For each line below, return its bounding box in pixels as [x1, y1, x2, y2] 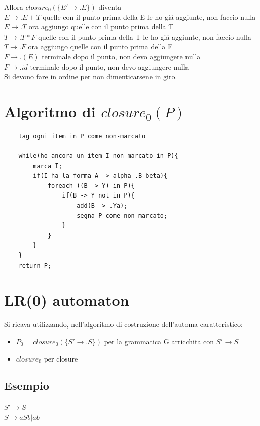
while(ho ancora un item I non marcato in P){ [18, 152, 178, 160]
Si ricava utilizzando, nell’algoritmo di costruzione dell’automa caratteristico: [4, 319, 243, 330]
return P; [18, 261, 52, 269]
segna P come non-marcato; [77, 212, 168, 219]
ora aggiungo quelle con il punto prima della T [28, 21, 174, 32]
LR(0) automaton [4, 289, 129, 310]
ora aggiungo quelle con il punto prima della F [28, 41, 173, 52]
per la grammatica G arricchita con [104, 336, 214, 346]
